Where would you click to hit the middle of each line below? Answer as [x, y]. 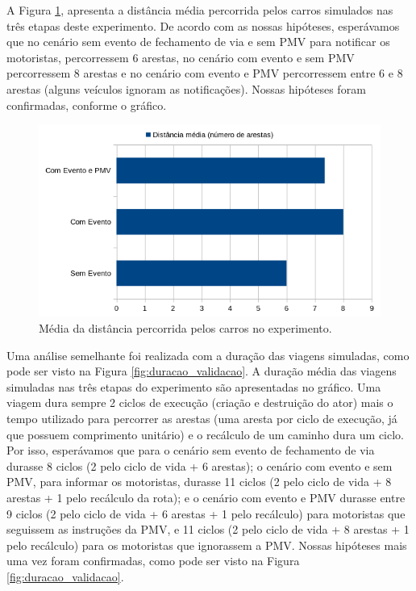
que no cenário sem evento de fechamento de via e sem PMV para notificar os [198, 42]
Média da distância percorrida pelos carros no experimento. [185, 328]
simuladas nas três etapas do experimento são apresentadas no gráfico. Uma [194, 386]
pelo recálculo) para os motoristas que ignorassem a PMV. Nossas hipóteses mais [207, 545]
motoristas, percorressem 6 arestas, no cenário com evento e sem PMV [181, 57]
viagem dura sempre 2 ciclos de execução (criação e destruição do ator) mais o [200, 402]
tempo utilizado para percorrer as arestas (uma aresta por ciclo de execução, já [202, 418]
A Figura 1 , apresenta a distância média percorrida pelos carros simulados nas [200, 10]
